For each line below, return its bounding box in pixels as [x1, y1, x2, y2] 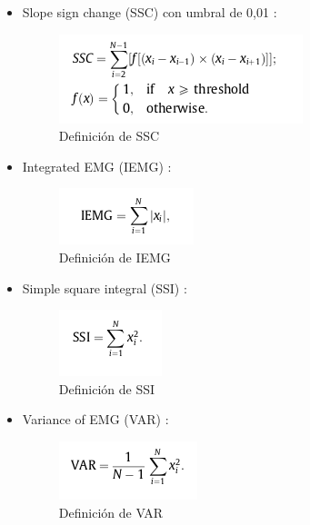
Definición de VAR [58, 502, 164, 521]
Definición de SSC [58, 126, 160, 145]
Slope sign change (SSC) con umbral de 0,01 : [22, 3, 277, 21]
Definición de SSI [58, 379, 155, 398]
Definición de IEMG [58, 247, 171, 266]
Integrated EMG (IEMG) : [22, 156, 172, 175]
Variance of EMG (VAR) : [22, 410, 169, 429]
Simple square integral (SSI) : [22, 278, 187, 297]
